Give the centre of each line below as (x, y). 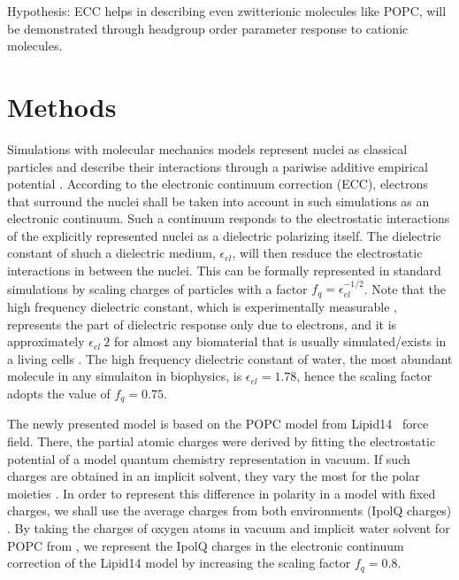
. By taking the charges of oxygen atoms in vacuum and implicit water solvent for (229, 527)
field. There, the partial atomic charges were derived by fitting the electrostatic (222, 441)
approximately (46, 341)
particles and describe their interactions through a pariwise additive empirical (218, 166)
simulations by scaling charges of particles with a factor (157, 288)
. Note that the (405, 288)
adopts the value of (59, 393)
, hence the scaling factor (364, 376)
